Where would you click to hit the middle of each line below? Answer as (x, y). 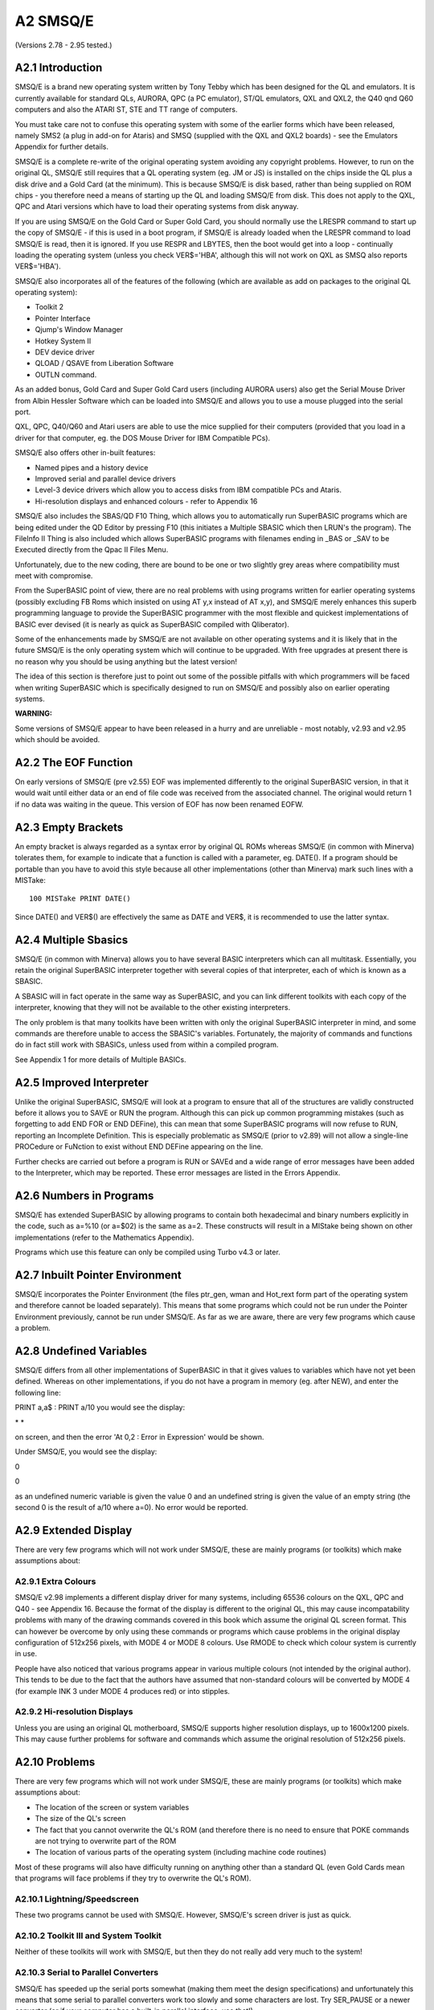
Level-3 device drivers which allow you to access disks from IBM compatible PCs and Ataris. (188, 490)
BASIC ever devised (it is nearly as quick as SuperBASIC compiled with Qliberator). (152, 624)
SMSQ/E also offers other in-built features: (85, 453)
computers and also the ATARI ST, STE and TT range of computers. (126, 109)
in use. (26, 1654)
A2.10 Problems (55, 1762)
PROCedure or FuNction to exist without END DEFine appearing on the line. (139, 1147)
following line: (38, 1393)
